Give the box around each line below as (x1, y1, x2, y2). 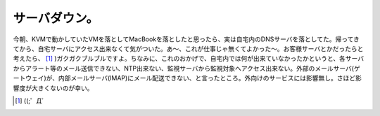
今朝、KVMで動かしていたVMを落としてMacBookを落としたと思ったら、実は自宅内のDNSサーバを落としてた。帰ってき (13, 35, 360, 43)
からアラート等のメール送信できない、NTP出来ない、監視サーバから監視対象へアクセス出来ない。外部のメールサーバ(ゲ (13, 64, 360, 73)
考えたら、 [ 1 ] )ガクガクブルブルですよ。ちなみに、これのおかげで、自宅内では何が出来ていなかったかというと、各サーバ (13, 55, 365, 63)
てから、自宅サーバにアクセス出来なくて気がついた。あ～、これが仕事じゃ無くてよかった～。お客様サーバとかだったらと (13, 44, 364, 52)
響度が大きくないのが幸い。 (13, 84, 94, 92)
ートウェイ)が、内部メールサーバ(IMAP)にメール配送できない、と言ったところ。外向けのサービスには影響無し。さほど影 (13, 74, 362, 82)
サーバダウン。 (13, 10, 99, 26)
